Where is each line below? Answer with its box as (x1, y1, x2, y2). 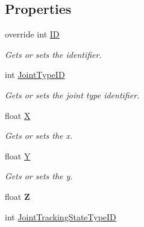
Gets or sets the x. (5, 129, 73, 142)
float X (5, 109, 31, 121)
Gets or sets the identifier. (5, 48, 102, 60)
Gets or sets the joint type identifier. (5, 88, 140, 101)
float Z (5, 190, 30, 202)
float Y (5, 149, 31, 162)
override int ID (5, 28, 60, 40)
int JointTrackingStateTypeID (5, 210, 116, 223)
